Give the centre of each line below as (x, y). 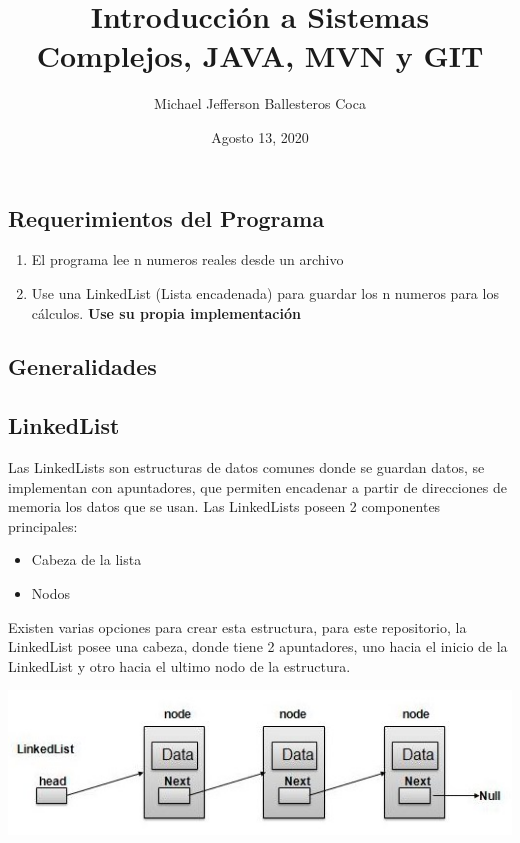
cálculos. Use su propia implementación (166, 312)
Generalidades (82, 366)
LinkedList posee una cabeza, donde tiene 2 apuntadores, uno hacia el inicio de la (258, 646)
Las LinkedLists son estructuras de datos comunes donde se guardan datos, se (246, 467)
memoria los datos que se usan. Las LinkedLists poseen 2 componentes (224, 506)
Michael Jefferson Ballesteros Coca (260, 103)
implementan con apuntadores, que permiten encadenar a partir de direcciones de (257, 486)
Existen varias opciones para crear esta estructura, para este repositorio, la (237, 626)
